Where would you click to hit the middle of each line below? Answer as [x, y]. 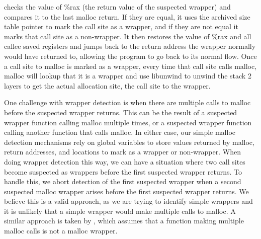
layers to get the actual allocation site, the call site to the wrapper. [107, 85]
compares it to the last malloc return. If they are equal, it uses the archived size [127, 16]
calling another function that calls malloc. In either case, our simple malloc [120, 132]
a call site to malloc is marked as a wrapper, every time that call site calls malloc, [130, 66]
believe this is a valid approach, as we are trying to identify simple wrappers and [128, 201]
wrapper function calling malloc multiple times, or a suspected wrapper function [128, 122]
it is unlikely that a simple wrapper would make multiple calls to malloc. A [120, 211]
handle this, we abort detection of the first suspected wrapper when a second [123, 181]
